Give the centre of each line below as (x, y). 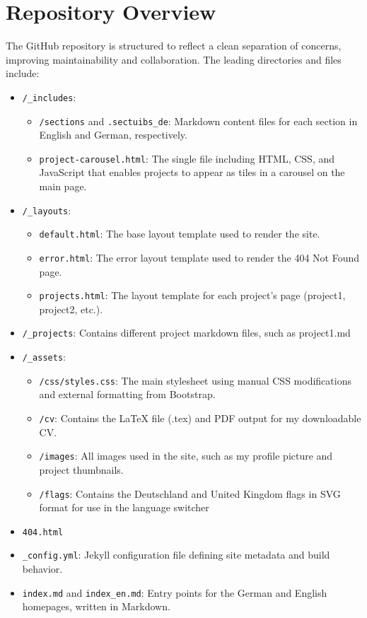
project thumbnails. (81, 469)
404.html (43, 532)
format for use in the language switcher (124, 507)
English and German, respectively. (113, 135)
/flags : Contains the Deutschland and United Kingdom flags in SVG (190, 493)
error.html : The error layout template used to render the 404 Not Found (199, 257)
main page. (63, 186)
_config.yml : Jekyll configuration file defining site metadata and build (176, 555)
